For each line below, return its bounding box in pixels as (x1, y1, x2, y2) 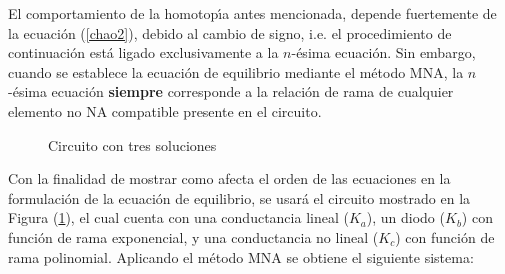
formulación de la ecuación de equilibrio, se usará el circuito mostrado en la (8, 187, 471, 208)
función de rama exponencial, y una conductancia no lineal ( (8, 226, 379, 247)
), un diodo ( (366, 207, 445, 228)
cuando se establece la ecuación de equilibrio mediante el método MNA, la (8, 61, 464, 82)
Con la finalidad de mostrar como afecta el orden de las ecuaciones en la (8, 168, 451, 189)
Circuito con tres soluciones (48, 134, 217, 155)
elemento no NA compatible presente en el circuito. (8, 100, 322, 121)
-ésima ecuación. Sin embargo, (291, 42, 476, 63)
